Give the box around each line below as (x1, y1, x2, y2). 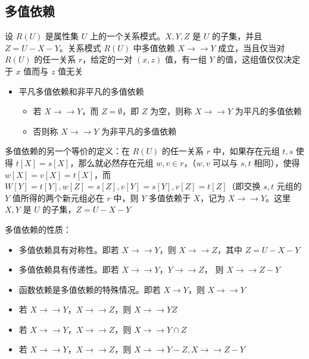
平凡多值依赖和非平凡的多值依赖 (18, 85, 144, 97)
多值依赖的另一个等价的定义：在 (5, 145, 130, 157)
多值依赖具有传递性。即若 (18, 263, 119, 276)
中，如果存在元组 (213, 145, 280, 157)
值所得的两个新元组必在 (12, 191, 104, 204)
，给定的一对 (82, 53, 133, 65)
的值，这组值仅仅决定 (217, 53, 301, 65)
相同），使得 (254, 156, 300, 168)
